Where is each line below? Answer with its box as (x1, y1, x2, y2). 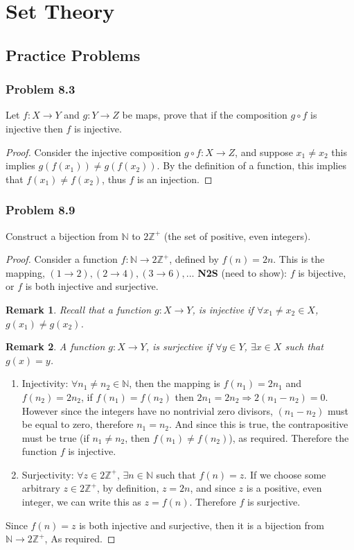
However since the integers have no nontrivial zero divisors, (21, 403, 273, 418)
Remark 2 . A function (6, 339, 105, 354)
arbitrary (21, 481, 60, 495)
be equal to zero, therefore (21, 417, 134, 431)
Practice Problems (6, 44, 141, 65)
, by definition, (96, 481, 159, 495)
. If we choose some (244, 467, 326, 481)
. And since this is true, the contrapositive (169, 417, 348, 431)
